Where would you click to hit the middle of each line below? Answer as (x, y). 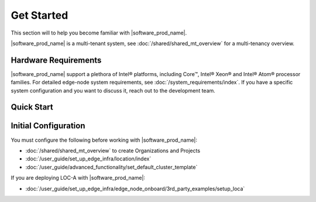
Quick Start (32, 107)
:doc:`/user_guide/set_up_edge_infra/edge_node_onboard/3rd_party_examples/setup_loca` (135, 189)
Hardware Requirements (56, 60)
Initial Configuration (48, 126)
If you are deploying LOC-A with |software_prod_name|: (78, 178)
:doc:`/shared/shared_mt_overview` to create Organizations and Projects (113, 150)
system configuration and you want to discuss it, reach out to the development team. (113, 90)
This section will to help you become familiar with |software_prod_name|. (99, 33)
